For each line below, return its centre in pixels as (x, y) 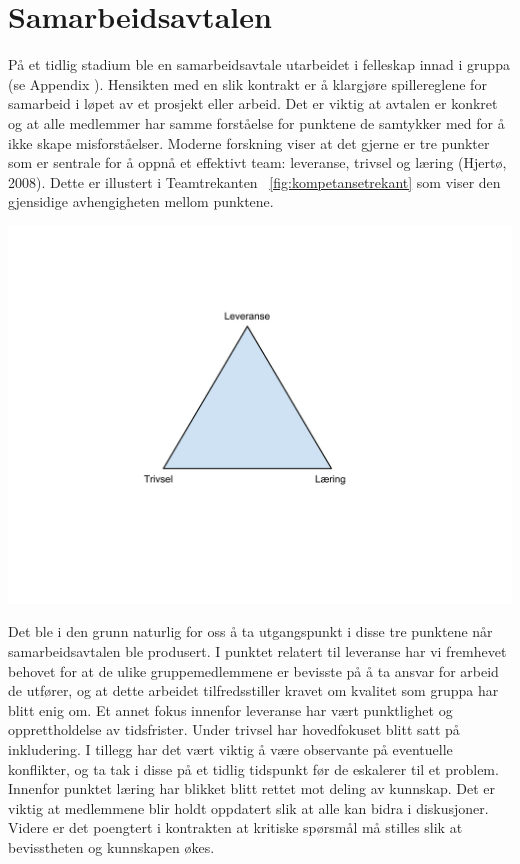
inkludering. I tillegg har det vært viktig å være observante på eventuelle (230, 749)
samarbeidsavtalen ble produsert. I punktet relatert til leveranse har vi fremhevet (257, 651)
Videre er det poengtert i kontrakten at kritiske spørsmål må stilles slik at (235, 827)
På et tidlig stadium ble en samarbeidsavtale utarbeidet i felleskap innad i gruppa (259, 64)
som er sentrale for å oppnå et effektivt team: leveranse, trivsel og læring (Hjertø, (257, 162)
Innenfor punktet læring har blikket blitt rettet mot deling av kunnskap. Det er (252, 788)
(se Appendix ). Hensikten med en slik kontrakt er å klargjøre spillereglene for (247, 83)
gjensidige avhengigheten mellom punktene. (141, 201)
